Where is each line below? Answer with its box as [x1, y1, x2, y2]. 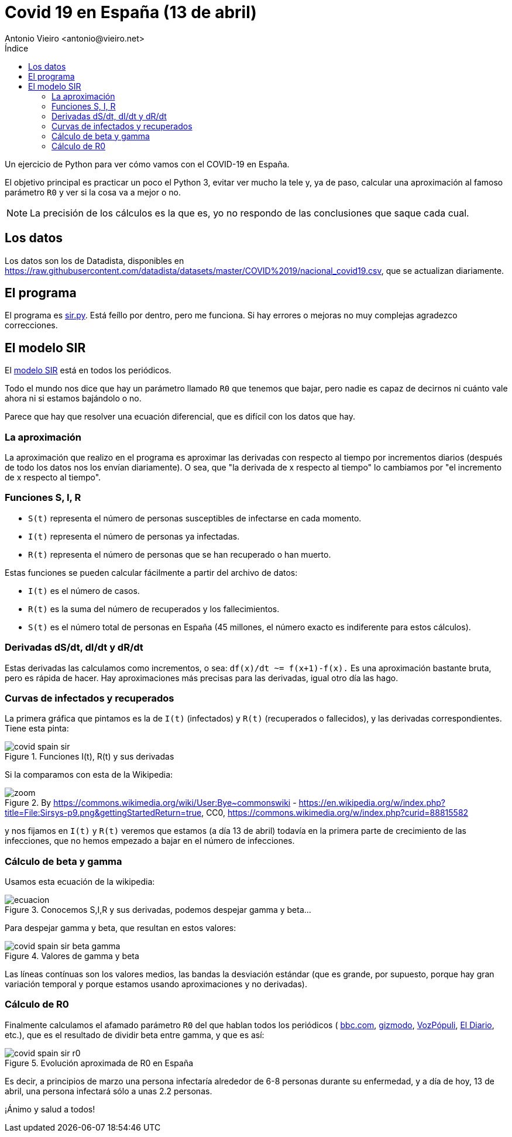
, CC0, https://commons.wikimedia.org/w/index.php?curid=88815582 [201, 808, 469, 818]
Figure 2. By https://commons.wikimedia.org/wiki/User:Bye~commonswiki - [5, 798, 297, 808]
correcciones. [5, 320, 58, 331]
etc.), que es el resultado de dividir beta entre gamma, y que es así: [5, 1029, 264, 1040]
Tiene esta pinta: [5, 723, 69, 734]
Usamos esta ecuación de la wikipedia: [5, 877, 155, 887]
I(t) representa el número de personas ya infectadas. [28, 531, 240, 541]
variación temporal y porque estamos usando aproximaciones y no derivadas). [5, 979, 307, 990]
